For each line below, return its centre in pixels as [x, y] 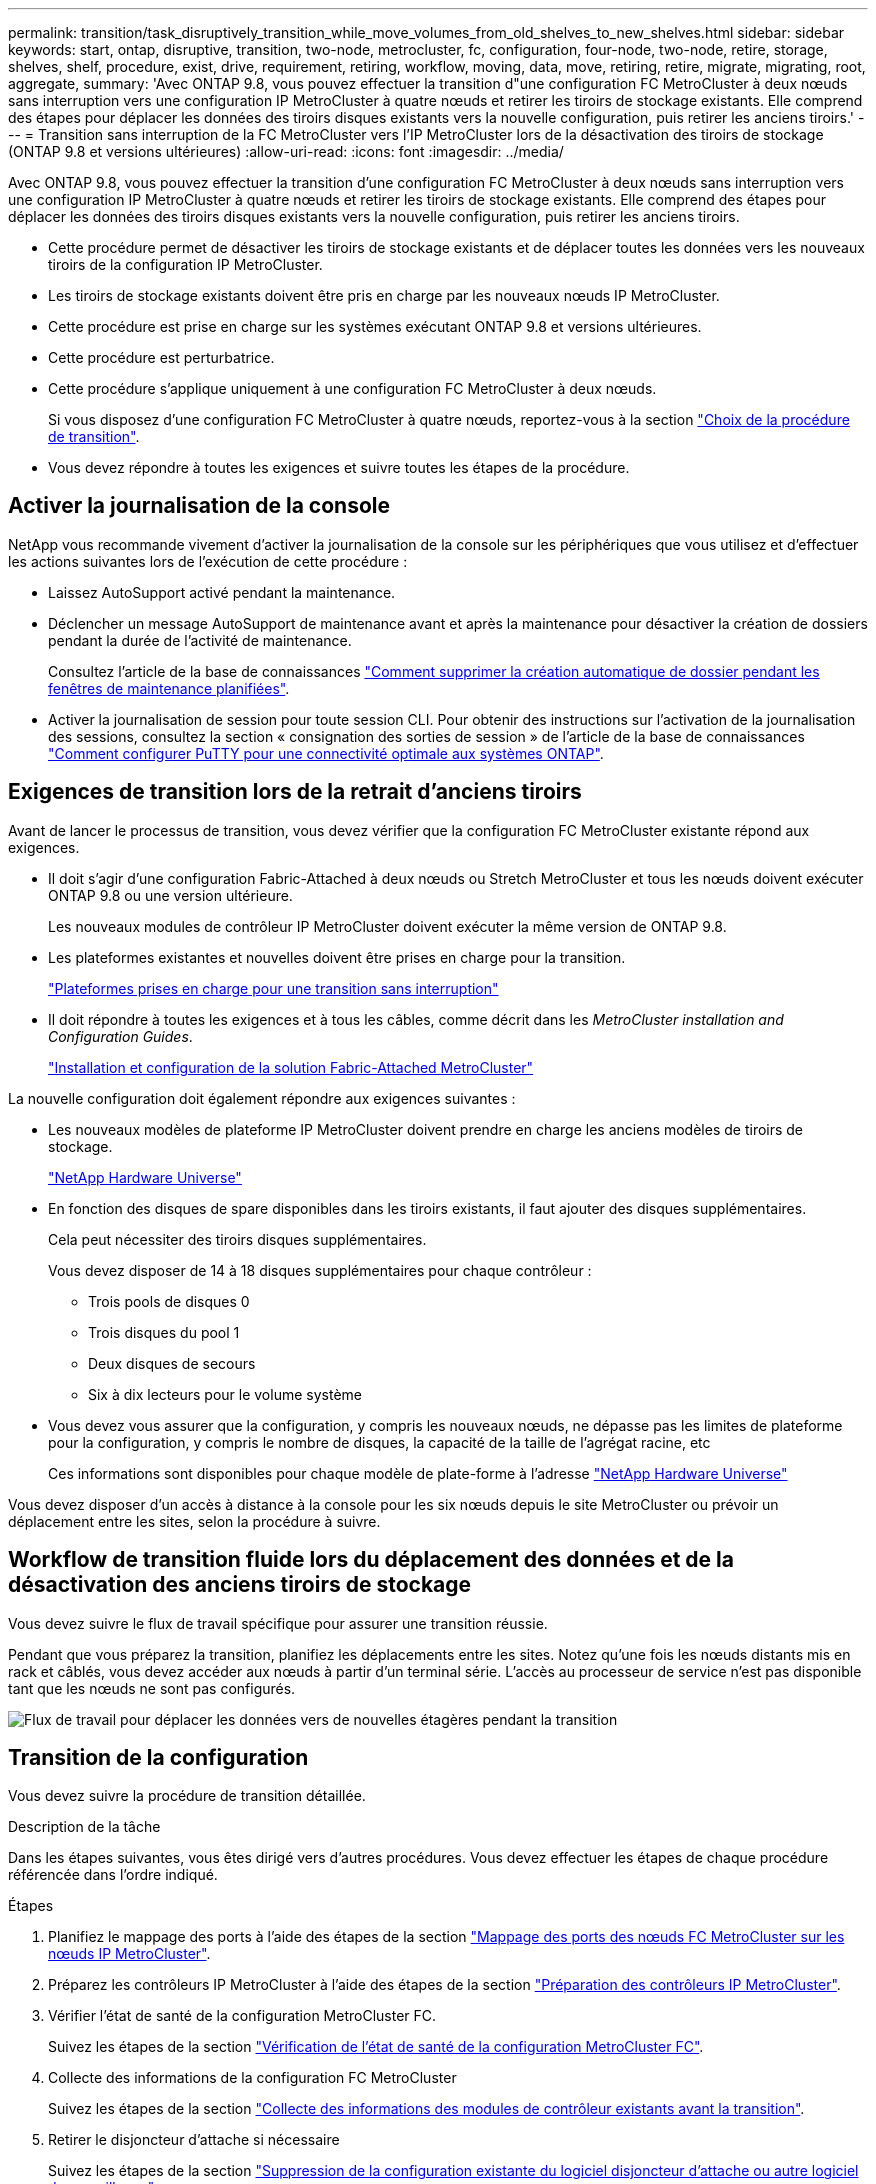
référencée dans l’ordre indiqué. [113, 1875]
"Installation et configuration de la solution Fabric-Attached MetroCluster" [291, 1067]
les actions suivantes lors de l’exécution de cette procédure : [208, 561]
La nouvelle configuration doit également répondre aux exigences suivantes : [262, 1098]
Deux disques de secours [172, 1363]
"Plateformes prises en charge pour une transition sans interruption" [273, 988]
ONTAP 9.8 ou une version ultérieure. [170, 895]
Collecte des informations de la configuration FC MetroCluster [252, 2078]
